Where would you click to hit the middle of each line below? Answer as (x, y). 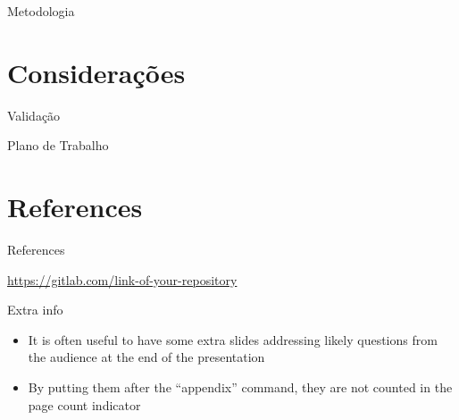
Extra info (35, 310)
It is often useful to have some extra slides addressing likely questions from (233, 339)
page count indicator (84, 404)
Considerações (96, 72)
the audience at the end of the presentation (146, 357)
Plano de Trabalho (58, 145)
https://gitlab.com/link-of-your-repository (122, 279)
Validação (34, 115)
